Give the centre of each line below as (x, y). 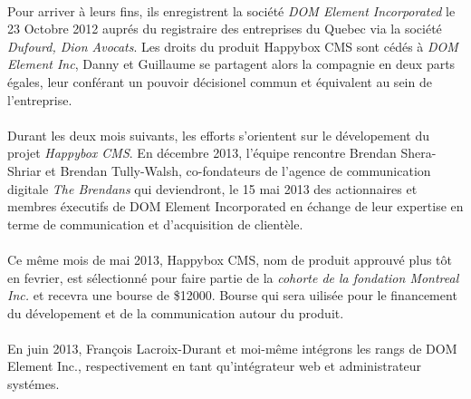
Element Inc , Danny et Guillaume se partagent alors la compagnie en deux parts (231, 64)
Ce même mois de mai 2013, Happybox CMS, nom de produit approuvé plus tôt (230, 259)
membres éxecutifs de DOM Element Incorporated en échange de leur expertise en (235, 206)
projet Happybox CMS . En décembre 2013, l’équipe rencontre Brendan (202, 153)
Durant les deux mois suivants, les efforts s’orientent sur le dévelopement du (219, 135)
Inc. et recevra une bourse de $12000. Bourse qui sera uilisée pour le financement (232, 295)
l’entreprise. (40, 99)
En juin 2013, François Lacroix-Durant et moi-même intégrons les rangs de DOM (232, 348)
